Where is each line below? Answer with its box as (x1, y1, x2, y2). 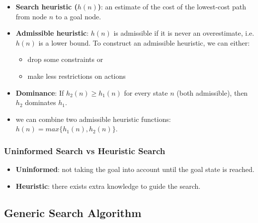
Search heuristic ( (15, 1, 78, 11)
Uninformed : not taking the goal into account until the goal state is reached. (15, 164, 255, 174)
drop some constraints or (27, 54, 103, 64)
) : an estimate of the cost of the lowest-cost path (97, 1, 246, 11)
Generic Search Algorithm (4, 205, 142, 220)
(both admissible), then (176, 87, 248, 98)
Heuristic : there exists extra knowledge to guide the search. (15, 180, 201, 191)
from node (15, 11, 47, 21)
